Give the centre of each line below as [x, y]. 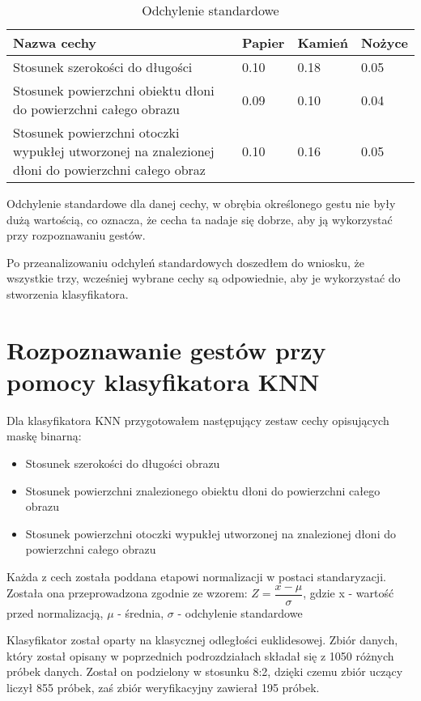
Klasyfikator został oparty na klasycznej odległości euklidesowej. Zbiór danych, [202, 640]
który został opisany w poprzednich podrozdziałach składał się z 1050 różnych [200, 655]
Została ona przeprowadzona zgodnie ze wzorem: [127, 593]
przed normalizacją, [55, 612]
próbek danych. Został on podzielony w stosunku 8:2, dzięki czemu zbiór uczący [205, 671]
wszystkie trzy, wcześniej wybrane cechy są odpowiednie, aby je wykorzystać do [204, 278]
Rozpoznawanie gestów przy [166, 349]
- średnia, [141, 612]
